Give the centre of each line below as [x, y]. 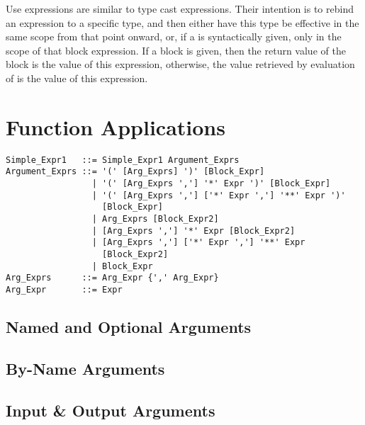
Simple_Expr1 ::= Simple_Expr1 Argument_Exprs [123, 160]
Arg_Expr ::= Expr [64, 289]
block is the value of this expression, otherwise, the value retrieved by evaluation [180, 64]
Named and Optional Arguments [129, 326]
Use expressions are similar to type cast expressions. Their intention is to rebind [180, 8]
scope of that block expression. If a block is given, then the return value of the [176, 50]
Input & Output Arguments [111, 410]
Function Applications [116, 126]
